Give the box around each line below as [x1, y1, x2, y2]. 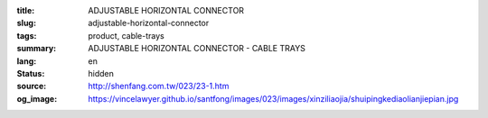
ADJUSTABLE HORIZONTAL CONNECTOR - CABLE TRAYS [88, 43, 306, 54]
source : [16, 81, 47, 92]
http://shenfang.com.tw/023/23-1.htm [88, 81, 230, 92]
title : [16, 5, 35, 15]
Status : [16, 68, 45, 78]
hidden [88, 68, 115, 78]
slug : [16, 18, 36, 29]
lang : [16, 55, 37, 67]
